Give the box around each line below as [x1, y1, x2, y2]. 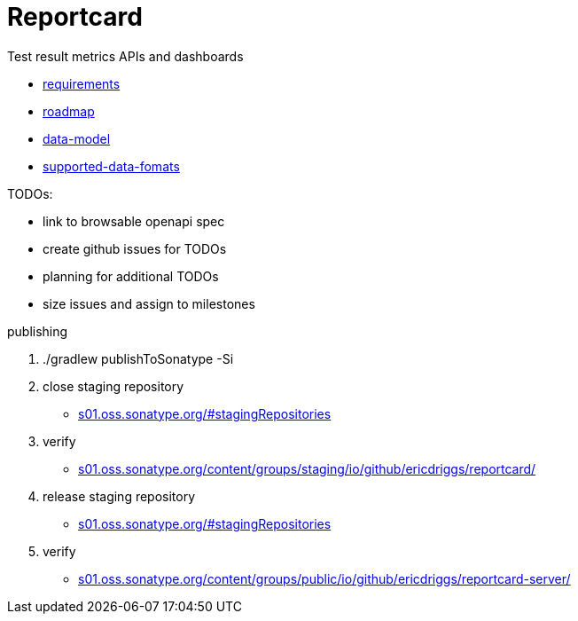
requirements [43, 75, 121, 91]
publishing [7, 323, 68, 339]
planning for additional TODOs [43, 268, 219, 284]
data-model [43, 130, 111, 146]
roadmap [43, 103, 95, 119]
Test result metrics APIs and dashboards [7, 48, 244, 64]
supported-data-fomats [43, 158, 180, 174]
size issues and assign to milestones [43, 295, 255, 311]
